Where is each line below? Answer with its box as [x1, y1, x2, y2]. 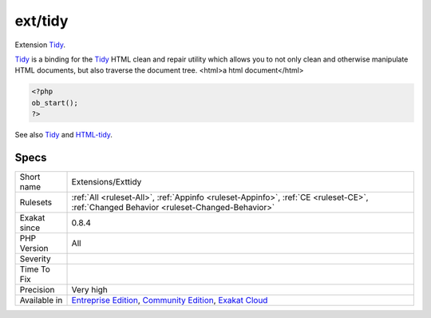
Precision [19, 284, 55, 295]
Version [19, 242, 49, 253]
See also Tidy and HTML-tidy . [14, 130, 113, 140]
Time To [19, 264, 51, 275]
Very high [71, 284, 108, 295]
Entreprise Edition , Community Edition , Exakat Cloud [71, 294, 268, 305]
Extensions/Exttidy [71, 176, 142, 187]
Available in [19, 294, 63, 305]
